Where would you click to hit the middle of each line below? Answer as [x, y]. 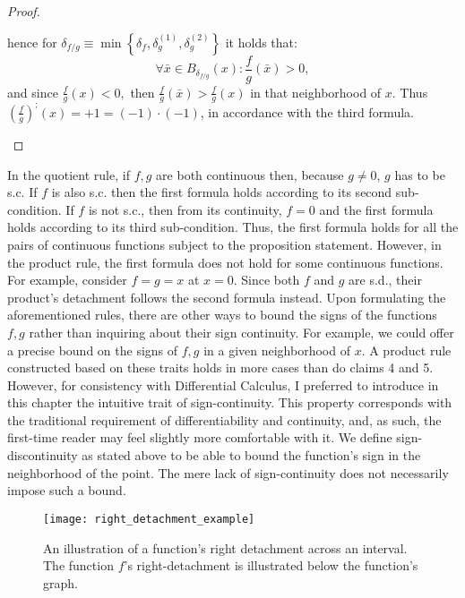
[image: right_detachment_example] [149, 519]
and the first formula [376, 209]
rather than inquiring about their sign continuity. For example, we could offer [241, 332]
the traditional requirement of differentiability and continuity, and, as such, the [224, 419]
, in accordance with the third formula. [307, 111]
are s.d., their [385, 280]
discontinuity [43, 455]
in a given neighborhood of [277, 350]
